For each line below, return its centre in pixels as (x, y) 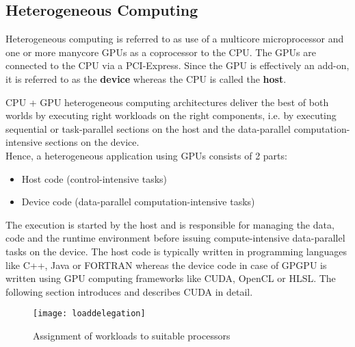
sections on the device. (92, 142)
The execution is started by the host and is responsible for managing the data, (170, 224)
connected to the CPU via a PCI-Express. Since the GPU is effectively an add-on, (177, 65)
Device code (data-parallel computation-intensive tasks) (138, 202)
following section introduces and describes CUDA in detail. (129, 291)
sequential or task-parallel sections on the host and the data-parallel (148, 128)
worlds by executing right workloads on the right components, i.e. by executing (171, 115)
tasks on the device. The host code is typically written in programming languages (176, 251)
